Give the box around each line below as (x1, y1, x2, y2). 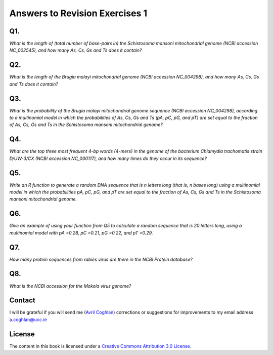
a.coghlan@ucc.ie (9, 317, 48, 323)
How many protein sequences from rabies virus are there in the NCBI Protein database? (9, 256, 193, 262)
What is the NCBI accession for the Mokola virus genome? (9, 283, 131, 289)
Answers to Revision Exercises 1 (9, 8, 148, 19)
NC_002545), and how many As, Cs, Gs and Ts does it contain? (9, 47, 142, 53)
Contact (9, 296, 35, 305)
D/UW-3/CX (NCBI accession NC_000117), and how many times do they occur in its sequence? (9, 155, 207, 162)
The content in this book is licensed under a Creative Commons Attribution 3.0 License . (9, 343, 192, 349)
